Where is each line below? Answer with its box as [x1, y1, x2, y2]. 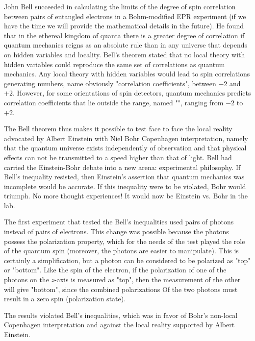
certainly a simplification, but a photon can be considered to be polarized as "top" [4, 255, 251, 265]
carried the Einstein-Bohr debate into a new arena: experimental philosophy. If [4, 162, 241, 172]
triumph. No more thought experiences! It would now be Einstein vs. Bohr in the [4, 191, 248, 201]
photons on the [4, 274, 49, 285]
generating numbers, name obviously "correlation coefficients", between [4, 78, 216, 88]
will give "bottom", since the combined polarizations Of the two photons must [4, 284, 238, 294]
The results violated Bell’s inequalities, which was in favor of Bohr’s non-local [4, 310, 238, 320]
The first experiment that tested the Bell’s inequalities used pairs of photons [4, 217, 234, 227]
